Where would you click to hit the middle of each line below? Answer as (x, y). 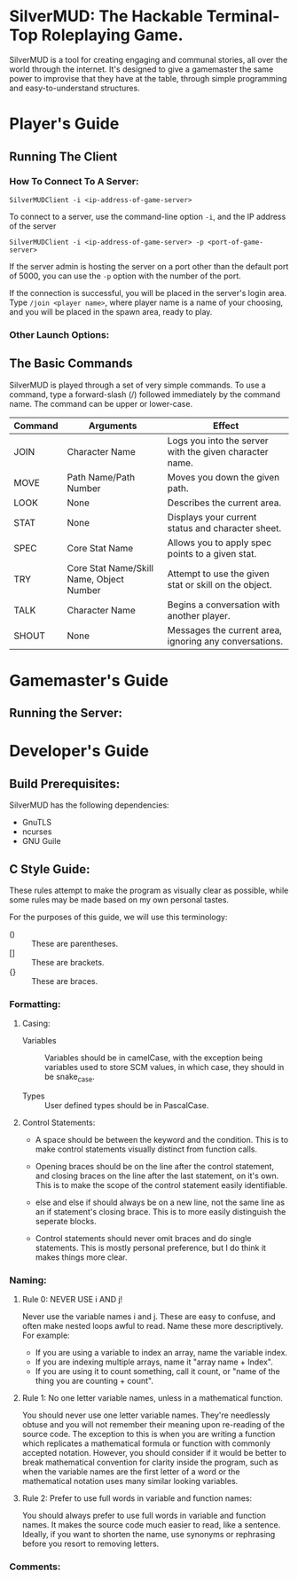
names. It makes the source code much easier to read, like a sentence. (151, 1525)
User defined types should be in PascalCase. (126, 1106)
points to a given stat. (212, 553)
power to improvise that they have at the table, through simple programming (148, 78)
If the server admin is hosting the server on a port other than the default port (149, 266)
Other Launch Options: (59, 334)
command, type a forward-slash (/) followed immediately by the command (145, 394)
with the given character (218, 451)
